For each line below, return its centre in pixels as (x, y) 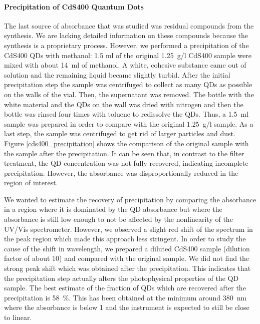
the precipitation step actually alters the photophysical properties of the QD (121, 278)
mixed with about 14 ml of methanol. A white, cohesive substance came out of (125, 65)
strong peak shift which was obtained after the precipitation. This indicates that (127, 268)
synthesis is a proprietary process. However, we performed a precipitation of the (126, 45)
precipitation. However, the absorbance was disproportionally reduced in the (121, 173)
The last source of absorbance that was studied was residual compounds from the (129, 25)
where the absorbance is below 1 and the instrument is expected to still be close (127, 307)
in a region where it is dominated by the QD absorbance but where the (113, 209)
